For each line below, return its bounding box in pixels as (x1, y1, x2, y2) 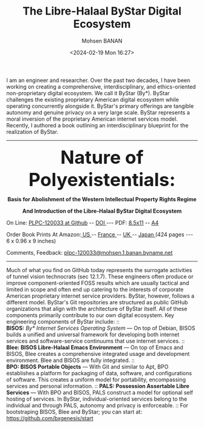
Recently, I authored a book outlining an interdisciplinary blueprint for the (6, 121, 189, 129)
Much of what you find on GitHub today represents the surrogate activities (6, 266, 192, 273)
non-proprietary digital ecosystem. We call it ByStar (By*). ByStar (6, 89, 170, 96)
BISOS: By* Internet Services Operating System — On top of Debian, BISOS (6, 324, 195, 332)
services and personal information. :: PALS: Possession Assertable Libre (6, 382, 189, 389)
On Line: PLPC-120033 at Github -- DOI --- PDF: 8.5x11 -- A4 (6, 219, 159, 226)
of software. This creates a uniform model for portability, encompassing (6, 376, 186, 383)
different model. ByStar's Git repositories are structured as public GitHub (6, 298, 188, 306)
